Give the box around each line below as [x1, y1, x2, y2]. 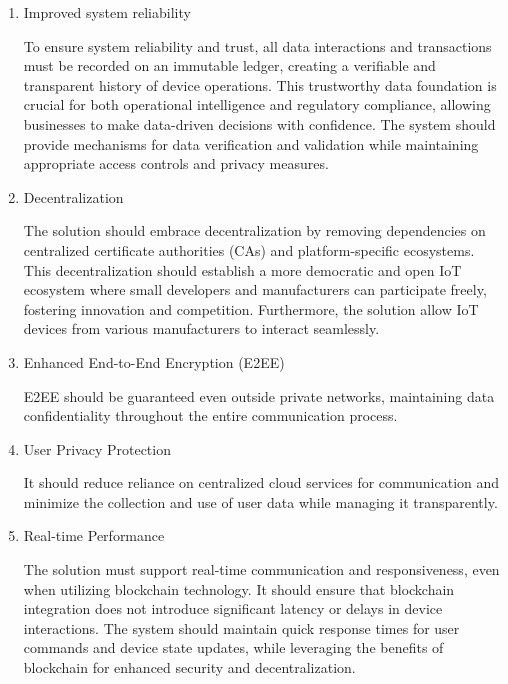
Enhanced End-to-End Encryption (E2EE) [23, 351, 285, 372]
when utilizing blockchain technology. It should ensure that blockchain [23, 578, 455, 599]
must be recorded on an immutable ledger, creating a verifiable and [23, 55, 436, 76]
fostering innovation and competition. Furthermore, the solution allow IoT [23, 298, 479, 319]
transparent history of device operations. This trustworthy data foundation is [23, 74, 497, 95]
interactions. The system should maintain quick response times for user [23, 617, 460, 638]
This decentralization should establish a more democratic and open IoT [23, 259, 462, 280]
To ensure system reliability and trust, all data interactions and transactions [23, 35, 492, 56]
